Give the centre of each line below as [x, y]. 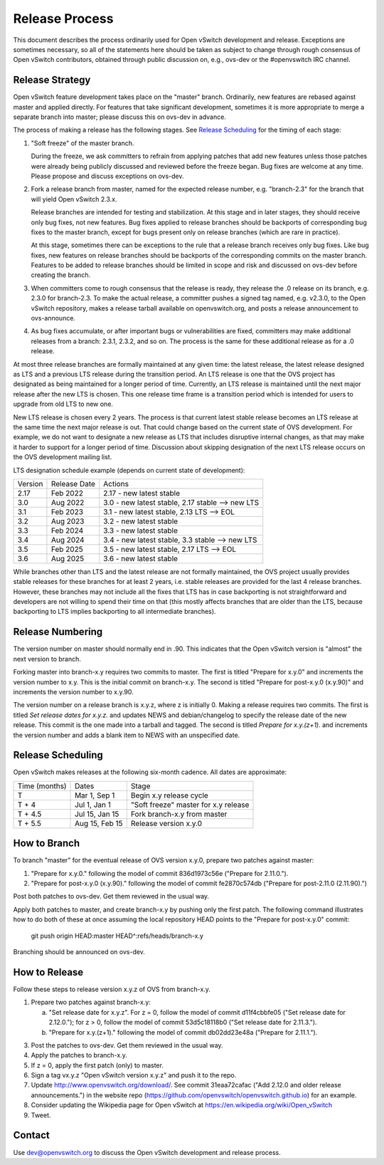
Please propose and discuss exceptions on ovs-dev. [107, 176]
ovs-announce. [53, 318]
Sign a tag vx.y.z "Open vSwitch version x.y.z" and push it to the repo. [134, 1075]
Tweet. [41, 1115]
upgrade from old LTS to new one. [63, 404]
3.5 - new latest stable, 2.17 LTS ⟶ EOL [170, 549]
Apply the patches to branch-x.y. [79, 1055]
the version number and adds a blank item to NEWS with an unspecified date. [127, 735]
